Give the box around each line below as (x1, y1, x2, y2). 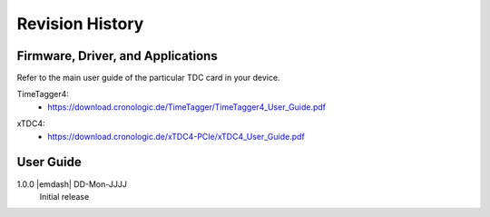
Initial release (39, 191, 90, 202)
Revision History (16, 14, 144, 34)
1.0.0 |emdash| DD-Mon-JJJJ (16, 178, 127, 190)
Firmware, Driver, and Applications (16, 48, 218, 64)
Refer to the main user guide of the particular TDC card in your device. (16, 73, 280, 84)
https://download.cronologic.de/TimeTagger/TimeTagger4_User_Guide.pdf (47, 101, 327, 113)
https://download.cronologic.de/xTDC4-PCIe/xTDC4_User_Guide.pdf (47, 131, 306, 142)
